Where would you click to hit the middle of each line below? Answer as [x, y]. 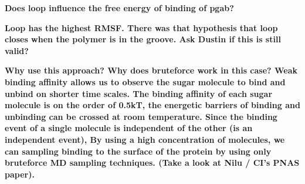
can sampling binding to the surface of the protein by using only [138, 151]
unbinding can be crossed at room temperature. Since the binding [141, 116]
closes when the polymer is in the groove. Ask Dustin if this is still [143, 39]
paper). [20, 174]
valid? [17, 50]
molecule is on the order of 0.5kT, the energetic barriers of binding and [152, 105]
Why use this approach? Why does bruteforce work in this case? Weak [151, 70]
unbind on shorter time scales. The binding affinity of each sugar [139, 93]
